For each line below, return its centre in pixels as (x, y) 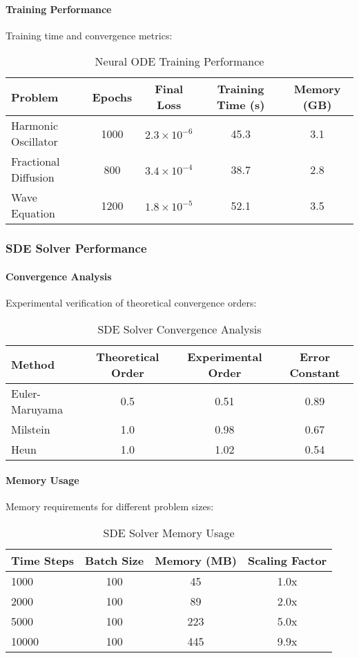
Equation (33, 213)
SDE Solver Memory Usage (169, 533)
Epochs (112, 97)
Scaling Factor (287, 561)
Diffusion (33, 177)
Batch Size (115, 561)
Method (33, 365)
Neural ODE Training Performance (179, 61)
